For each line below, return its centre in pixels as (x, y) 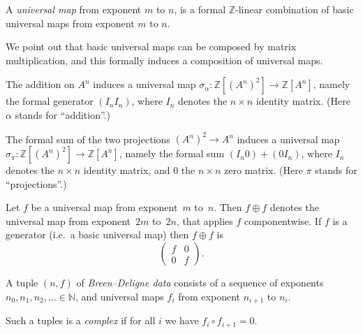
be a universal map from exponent (104, 207)
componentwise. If (283, 220)
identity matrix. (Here (303, 101)
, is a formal (200, 9)
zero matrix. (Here (263, 170)
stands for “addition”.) (62, 114)
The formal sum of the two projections (88, 139)
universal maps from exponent (70, 23)
